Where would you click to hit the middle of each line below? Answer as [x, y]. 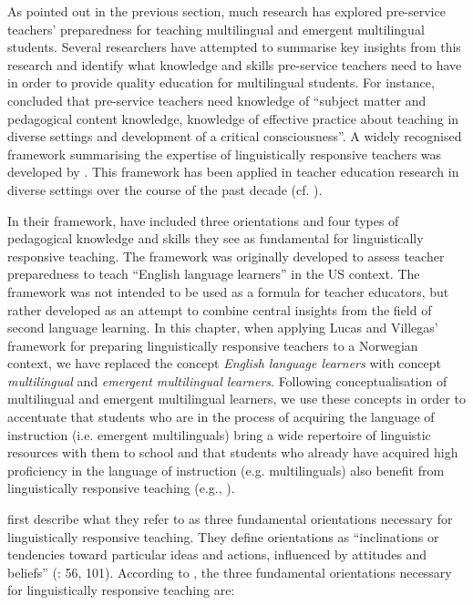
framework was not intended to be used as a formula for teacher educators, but [228, 291]
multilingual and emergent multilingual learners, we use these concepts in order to [236, 399]
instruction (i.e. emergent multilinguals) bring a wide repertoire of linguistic [219, 434]
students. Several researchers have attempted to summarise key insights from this [234, 47]
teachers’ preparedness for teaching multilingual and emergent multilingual [216, 29]
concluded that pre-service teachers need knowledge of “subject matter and [217, 100]
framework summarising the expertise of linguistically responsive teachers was [225, 154]
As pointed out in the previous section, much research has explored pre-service [226, 11]
